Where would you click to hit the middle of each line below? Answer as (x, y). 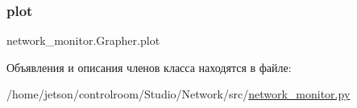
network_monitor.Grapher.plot (83, 40)
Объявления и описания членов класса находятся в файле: (149, 67)
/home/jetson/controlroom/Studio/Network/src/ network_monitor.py (178, 94)
